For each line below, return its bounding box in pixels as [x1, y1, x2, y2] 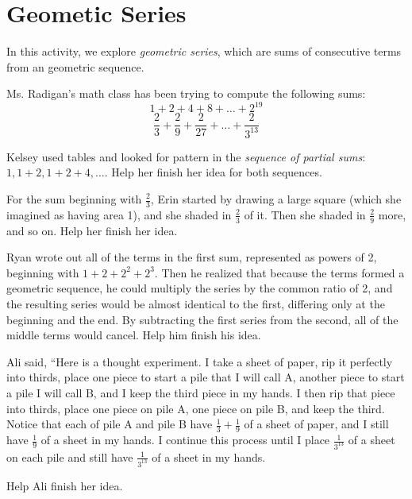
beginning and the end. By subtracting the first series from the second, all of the [6, 311, 399, 327]
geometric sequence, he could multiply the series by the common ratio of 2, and [6, 280, 393, 296]
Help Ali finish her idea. [6, 477, 123, 493]
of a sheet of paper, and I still [244, 416, 389, 432]
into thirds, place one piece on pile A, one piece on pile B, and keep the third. [6, 400, 385, 416]
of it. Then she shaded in [244, 206, 366, 222]
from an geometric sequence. [6, 58, 144, 75]
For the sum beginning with [6, 191, 142, 207]
